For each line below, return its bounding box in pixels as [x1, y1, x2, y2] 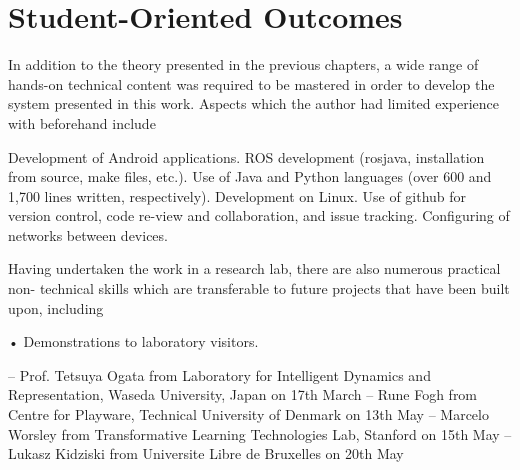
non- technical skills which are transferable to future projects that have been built [8, 278, 510, 299]
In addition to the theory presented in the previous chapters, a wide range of [8, 54, 479, 75]
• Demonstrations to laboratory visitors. [8, 331, 259, 352]
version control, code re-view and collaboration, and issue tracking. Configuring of [8, 205, 510, 226]
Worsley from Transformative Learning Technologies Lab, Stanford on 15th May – [8, 423, 512, 444]
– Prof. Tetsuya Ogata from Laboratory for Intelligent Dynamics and [8, 364, 431, 385]
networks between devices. [8, 224, 168, 245]
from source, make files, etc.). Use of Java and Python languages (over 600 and [8, 166, 492, 187]
